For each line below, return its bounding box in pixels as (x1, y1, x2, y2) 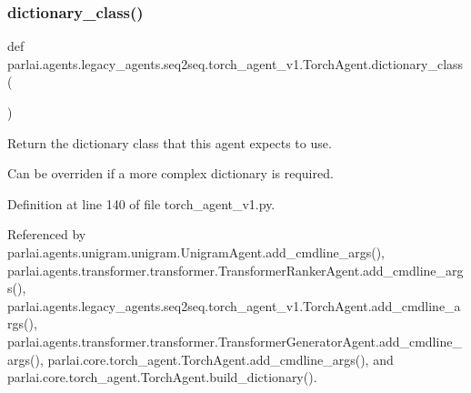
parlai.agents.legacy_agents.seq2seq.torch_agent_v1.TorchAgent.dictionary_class (7, 54, 464, 73)
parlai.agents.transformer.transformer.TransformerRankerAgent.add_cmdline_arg (7, 260, 464, 279)
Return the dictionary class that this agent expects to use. (7, 133, 332, 152)
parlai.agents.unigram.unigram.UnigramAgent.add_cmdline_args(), (7, 242, 385, 261)
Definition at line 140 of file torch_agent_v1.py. (7, 194, 276, 213)
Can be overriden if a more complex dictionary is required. (7, 164, 334, 183)
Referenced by (7, 225, 86, 244)
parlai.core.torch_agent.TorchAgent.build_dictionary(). (7, 368, 317, 387)
